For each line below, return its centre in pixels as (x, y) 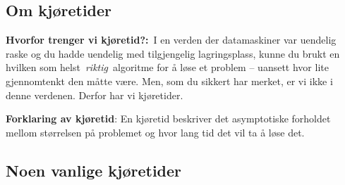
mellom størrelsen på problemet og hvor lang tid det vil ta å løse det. (155, 132)
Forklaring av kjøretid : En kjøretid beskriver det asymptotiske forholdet (168, 119)
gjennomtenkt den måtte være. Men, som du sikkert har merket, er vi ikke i (169, 81)
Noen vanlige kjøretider (94, 170)
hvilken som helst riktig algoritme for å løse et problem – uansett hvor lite (167, 67)
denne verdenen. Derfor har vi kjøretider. (95, 95)
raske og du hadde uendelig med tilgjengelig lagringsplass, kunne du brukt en (173, 53)
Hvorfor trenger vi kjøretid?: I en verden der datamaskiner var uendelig (171, 40)
